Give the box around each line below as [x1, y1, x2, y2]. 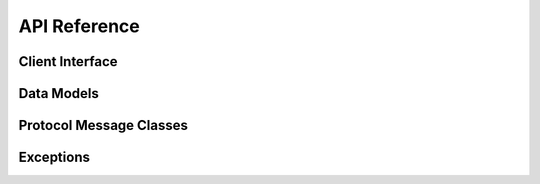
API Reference [18, 15, 140, 37]
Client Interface [18, 53, 119, 70]
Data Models [18, 85, 99, 102]
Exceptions [18, 149, 90, 166]
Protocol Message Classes [18, 117, 189, 134]
